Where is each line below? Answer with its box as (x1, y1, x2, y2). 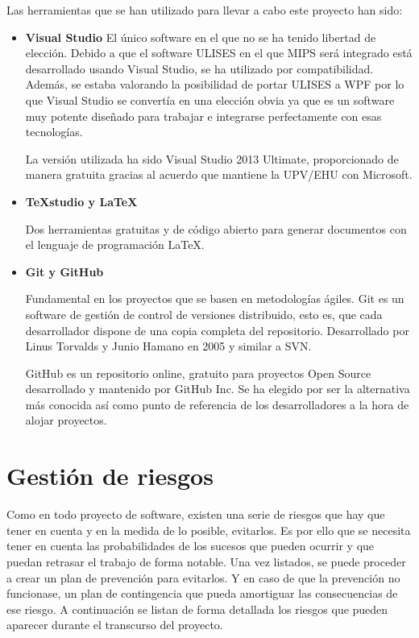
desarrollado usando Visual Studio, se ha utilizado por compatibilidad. (25, 60, 374, 77)
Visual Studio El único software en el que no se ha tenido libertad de (25, 28, 376, 45)
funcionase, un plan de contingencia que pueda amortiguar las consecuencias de (6, 585, 398, 602)
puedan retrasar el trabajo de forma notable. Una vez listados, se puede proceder (6, 553, 406, 570)
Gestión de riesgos (6, 459, 214, 492)
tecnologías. (25, 123, 83, 140)
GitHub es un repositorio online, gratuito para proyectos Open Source (25, 364, 371, 381)
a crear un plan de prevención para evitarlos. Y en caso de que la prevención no (6, 569, 400, 586)
